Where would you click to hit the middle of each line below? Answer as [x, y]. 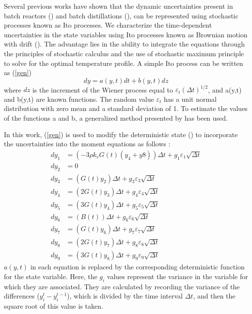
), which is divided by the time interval [125, 296]
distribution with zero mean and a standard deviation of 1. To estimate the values [126, 108]
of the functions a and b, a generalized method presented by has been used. [116, 118]
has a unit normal [190, 99]
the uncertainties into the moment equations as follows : [87, 144]
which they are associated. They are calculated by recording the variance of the [122, 286]
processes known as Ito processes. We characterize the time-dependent [108, 25]
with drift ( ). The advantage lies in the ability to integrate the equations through [124, 44]
